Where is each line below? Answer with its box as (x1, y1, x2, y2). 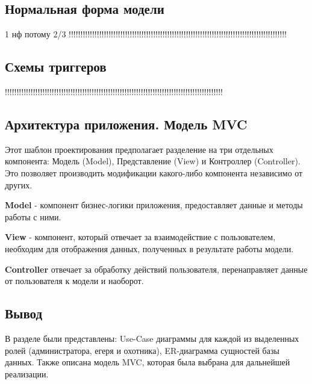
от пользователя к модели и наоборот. (5, 274, 144, 287)
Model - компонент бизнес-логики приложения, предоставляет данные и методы (5, 199, 303, 211)
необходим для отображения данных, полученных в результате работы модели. (5, 242, 294, 255)
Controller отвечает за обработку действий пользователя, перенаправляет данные (5, 262, 308, 275)
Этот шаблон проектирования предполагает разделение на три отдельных (5, 143, 273, 155)
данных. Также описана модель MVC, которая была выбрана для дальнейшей (5, 356, 290, 368)
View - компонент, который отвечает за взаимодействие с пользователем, (5, 231, 276, 243)
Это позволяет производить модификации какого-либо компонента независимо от (5, 166, 303, 179)
